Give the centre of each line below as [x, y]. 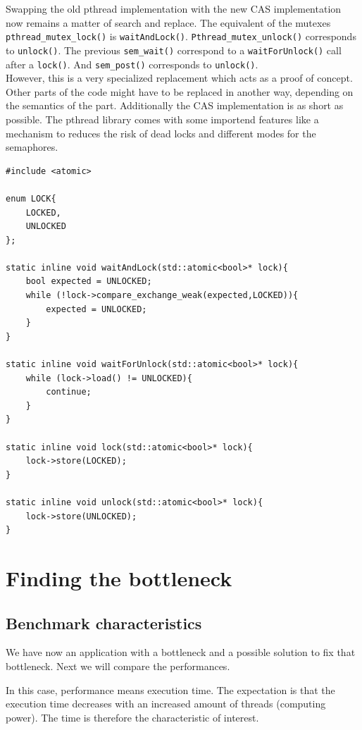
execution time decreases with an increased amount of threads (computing [166, 704]
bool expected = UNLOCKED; [89, 282]
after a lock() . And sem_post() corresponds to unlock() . [132, 64]
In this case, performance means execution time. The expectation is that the [170, 689]
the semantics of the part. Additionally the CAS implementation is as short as [175, 105]
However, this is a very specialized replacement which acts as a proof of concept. [179, 78]
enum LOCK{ [31, 198]
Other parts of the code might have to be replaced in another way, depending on [180, 91]
